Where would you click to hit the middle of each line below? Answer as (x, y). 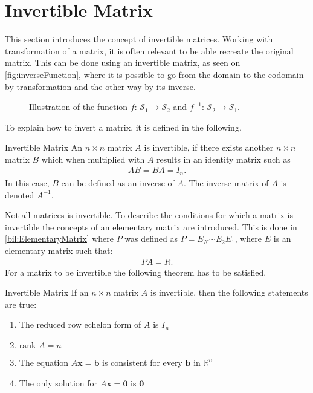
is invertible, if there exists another (209, 147)
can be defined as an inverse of (118, 182)
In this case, (27, 182)
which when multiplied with (93, 159)
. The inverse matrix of (226, 182)
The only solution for (58, 382)
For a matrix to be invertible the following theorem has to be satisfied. (136, 272)
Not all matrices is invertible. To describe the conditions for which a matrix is (149, 215)
